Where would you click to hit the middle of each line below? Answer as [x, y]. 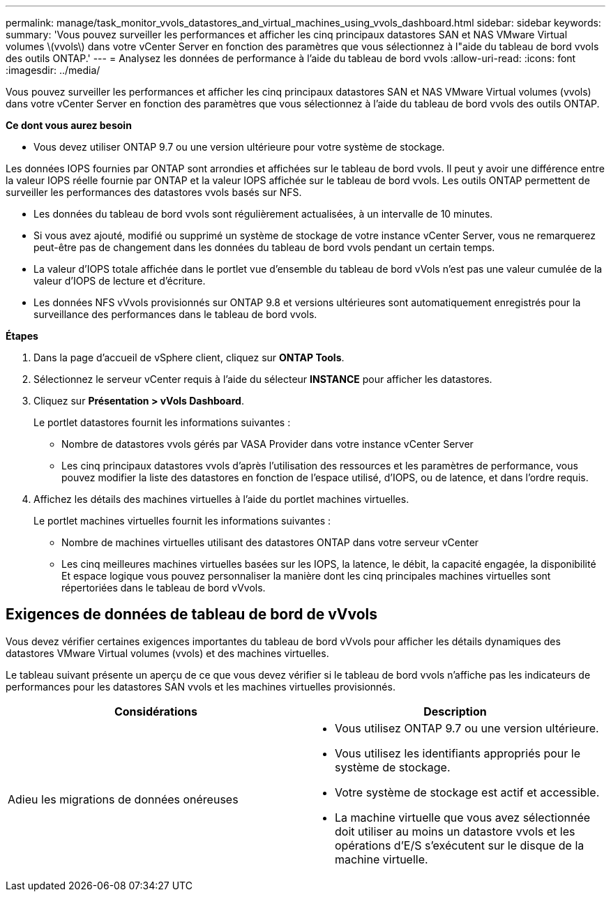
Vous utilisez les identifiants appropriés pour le [458, 753]
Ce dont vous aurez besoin [69, 125]
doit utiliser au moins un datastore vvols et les [455, 831]
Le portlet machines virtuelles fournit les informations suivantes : [182, 521]
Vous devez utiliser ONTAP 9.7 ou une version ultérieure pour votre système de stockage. [239, 147]
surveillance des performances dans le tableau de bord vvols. [175, 314]
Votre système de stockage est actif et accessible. [467, 792]
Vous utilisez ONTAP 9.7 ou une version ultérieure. [467, 728]
